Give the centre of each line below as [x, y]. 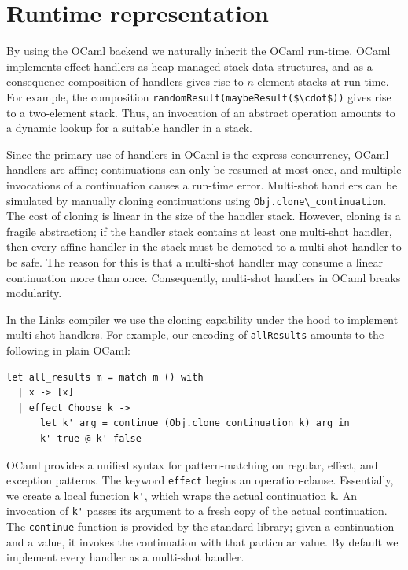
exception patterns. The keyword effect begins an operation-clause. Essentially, [200, 480]
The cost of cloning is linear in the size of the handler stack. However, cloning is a [204, 216]
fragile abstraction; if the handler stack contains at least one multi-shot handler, [199, 231]
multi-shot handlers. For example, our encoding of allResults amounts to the [195, 335]
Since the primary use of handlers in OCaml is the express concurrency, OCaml [198, 154]
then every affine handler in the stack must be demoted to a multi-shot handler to [204, 246]
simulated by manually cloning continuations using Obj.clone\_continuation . [197, 200]
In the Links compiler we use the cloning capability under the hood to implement [202, 319]
